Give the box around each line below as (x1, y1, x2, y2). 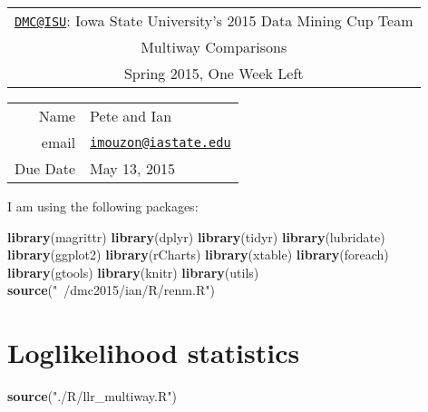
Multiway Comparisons (141, 36, 287, 57)
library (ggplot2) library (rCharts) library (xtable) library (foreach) (7, 245, 389, 264)
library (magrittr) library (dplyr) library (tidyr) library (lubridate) (7, 227, 385, 246)
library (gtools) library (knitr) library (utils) (7, 262, 259, 281)
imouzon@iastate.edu (90, 134, 231, 150)
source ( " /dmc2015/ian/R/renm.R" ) (7, 280, 215, 299)
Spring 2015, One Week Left (123, 63, 304, 83)
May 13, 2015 (90, 158, 175, 179)
